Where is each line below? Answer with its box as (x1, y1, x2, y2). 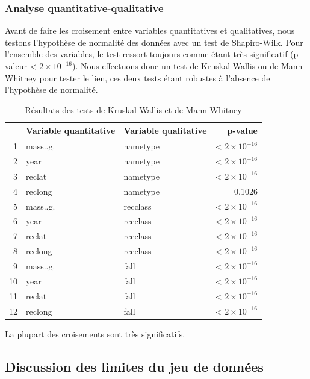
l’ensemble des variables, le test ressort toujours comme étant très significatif (5, 48, 288, 60)
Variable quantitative (26, 124, 116, 137)
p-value (227, 124, 258, 137)
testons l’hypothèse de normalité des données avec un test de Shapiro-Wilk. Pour (5, 36, 303, 48)
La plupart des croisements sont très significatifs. (5, 327, 185, 340)
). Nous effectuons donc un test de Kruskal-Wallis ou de (72, 60, 279, 72)
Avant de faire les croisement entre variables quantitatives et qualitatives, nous (5, 24, 295, 37)
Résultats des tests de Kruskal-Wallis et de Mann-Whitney (25, 103, 242, 116)
